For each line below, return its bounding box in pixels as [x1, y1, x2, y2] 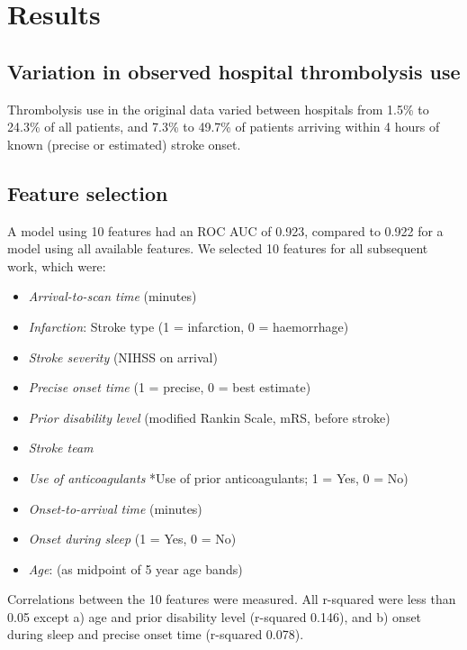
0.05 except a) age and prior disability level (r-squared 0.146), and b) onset [7, 607, 422, 626]
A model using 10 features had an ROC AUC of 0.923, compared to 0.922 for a [7, 221, 444, 240]
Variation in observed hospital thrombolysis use [7, 57, 461, 85]
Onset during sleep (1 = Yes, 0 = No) [28, 529, 237, 548]
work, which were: [7, 256, 106, 275]
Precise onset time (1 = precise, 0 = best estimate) [28, 378, 311, 397]
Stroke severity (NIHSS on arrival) [28, 347, 218, 366]
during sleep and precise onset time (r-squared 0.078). [7, 625, 304, 644]
